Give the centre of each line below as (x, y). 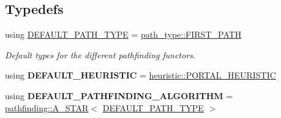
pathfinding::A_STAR (47, 107)
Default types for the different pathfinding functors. (100, 54)
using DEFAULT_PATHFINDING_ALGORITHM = (119, 95)
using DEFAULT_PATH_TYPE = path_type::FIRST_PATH (123, 34)
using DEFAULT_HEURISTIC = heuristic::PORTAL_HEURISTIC (140, 75)
